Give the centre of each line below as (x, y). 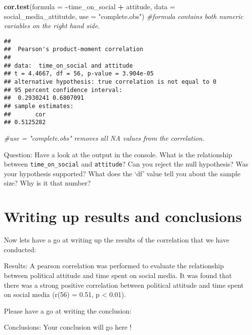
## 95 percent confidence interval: (63, 90)
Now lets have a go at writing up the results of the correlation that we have (117, 240)
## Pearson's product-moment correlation (74, 49)
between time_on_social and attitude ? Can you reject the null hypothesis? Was (126, 164)
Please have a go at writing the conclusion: (68, 310)
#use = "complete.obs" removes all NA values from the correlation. (104, 138)
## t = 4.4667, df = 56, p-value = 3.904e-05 (79, 74)
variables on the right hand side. (52, 26)
